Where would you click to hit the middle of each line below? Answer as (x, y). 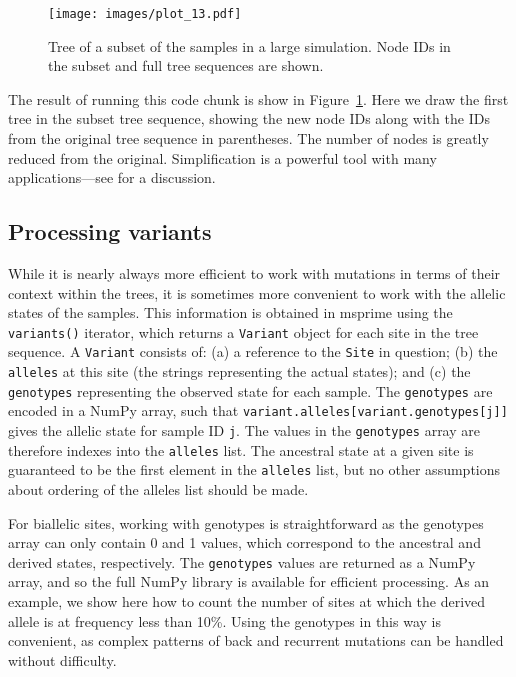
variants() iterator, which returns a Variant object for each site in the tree (243, 331)
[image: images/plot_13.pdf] (145, 14)
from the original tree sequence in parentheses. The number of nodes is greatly (248, 138)
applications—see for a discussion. (112, 177)
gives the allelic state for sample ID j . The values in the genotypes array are (244, 430)
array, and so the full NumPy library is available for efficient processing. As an (249, 581)
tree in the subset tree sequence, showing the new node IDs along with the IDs (249, 118)
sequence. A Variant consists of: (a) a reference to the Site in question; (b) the (253, 351)
